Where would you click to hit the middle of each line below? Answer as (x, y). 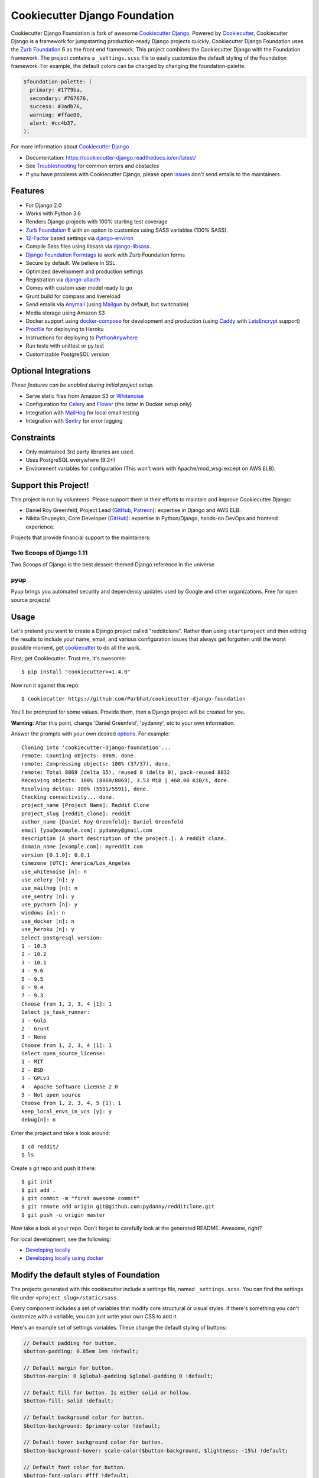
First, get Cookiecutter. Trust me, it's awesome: (69, 658)
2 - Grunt (35, 1028)
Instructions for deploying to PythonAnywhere (82, 338)
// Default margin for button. (69, 1368)
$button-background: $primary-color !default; (92, 1426)
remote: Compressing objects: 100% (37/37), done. (96, 764)
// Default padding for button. (70, 1343)
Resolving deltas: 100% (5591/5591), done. (85, 789)
